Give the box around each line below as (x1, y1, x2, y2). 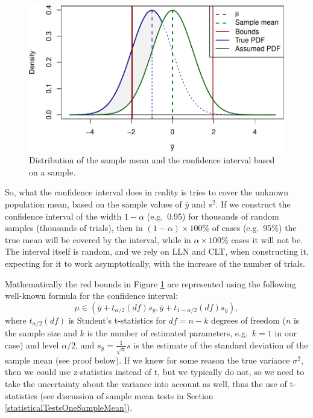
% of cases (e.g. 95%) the (202, 221, 297, 234)
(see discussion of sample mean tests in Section (40, 389, 213, 402)
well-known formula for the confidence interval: (5, 289, 179, 302)
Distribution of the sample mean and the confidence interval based (29, 154, 275, 166)
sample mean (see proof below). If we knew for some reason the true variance (5, 353, 290, 366)
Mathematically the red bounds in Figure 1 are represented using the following (5, 277, 296, 290)
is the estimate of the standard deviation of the (133, 338, 308, 351)
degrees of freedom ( (211, 313, 286, 326)
